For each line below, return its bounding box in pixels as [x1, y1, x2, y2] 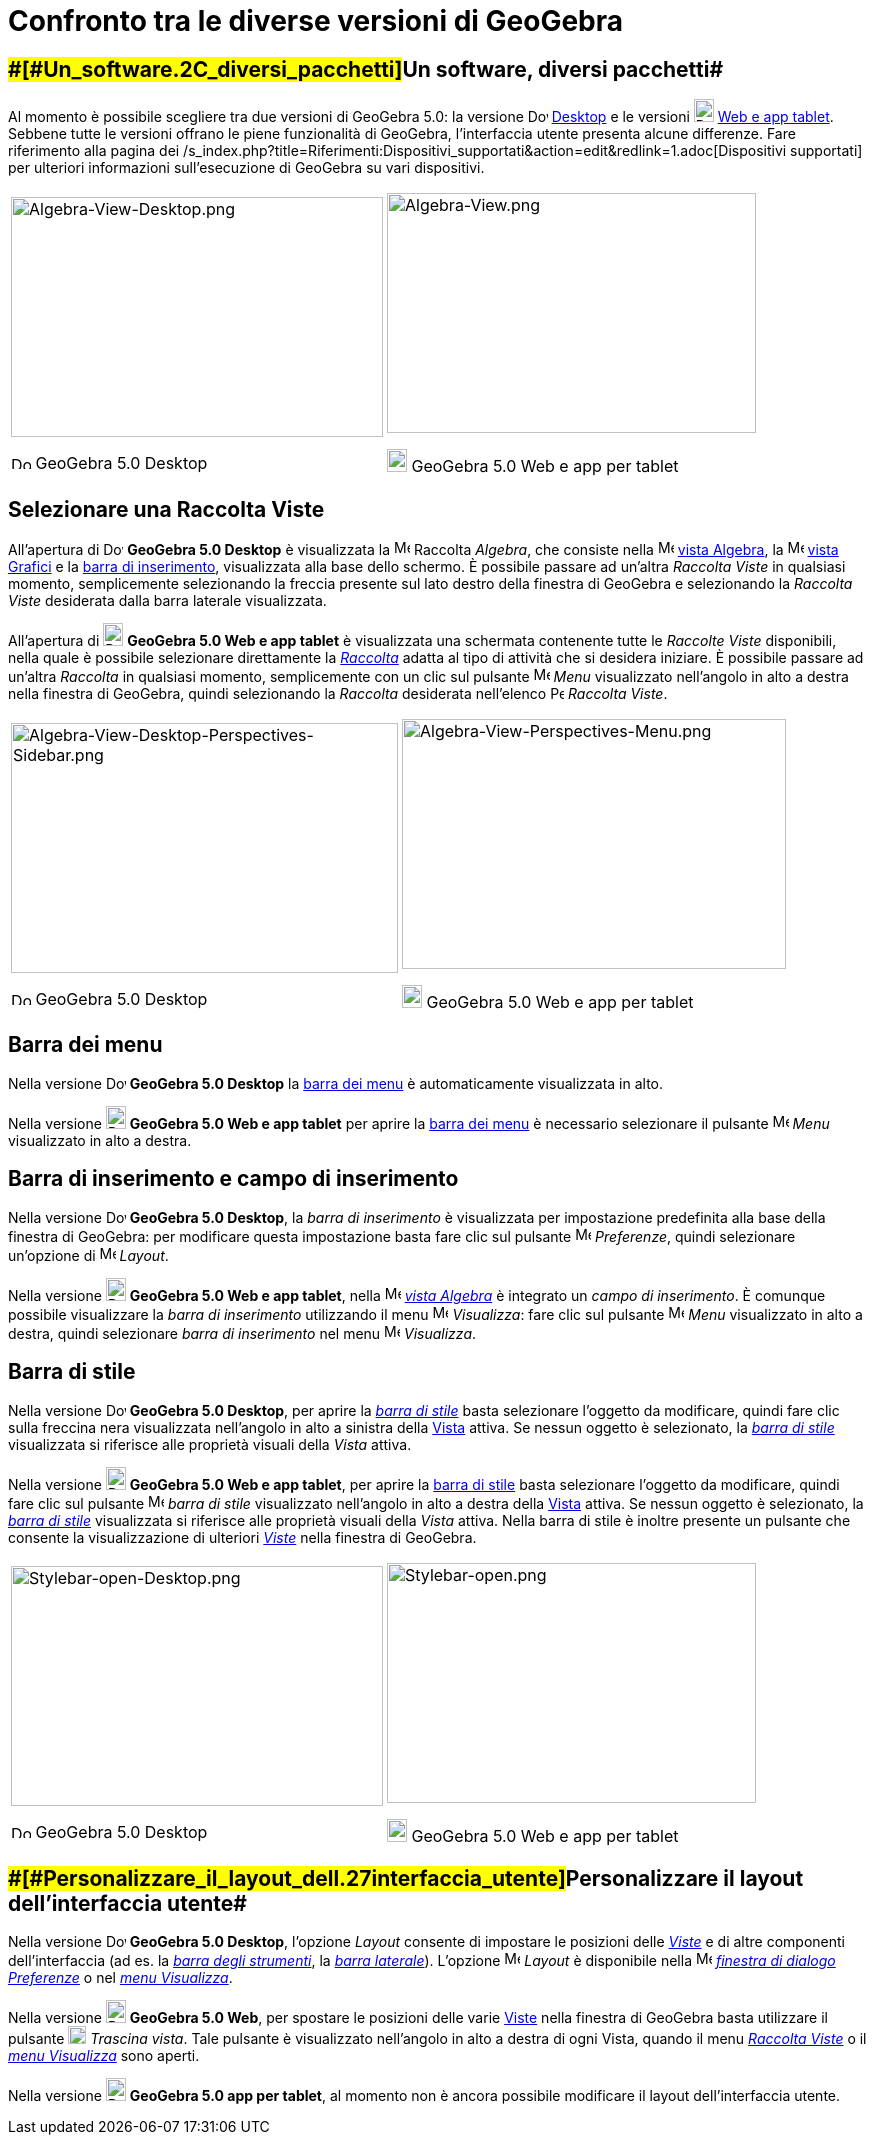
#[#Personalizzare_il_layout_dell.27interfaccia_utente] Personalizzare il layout [8, 1865, 804, 1891]
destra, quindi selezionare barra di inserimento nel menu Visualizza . [8, 1324, 477, 1342]
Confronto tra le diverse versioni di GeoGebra [8, 4, 624, 38]
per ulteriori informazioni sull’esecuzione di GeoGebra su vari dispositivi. [8, 159, 485, 177]
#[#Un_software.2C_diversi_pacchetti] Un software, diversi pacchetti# [8, 56, 724, 82]
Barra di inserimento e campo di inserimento [8, 1166, 459, 1192]
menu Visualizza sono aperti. [8, 2047, 200, 2065]
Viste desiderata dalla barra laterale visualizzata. [8, 592, 327, 610]
